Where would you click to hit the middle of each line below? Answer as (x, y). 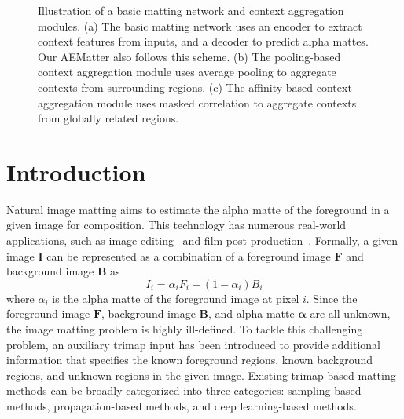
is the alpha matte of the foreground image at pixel (176, 298)
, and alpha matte (252, 313)
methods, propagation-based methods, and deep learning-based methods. (182, 406)
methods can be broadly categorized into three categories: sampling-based (184, 390)
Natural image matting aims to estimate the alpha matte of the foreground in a (198, 209)
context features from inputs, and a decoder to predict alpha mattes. (203, 41)
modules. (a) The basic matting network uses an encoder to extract (200, 26)
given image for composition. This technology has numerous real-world (176, 225)
